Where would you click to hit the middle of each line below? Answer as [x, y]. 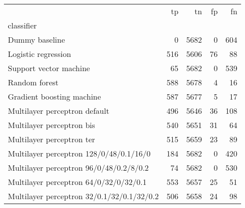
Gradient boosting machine [54, 96]
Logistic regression [40, 54]
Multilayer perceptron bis [52, 125]
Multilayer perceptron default [59, 111]
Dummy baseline [37, 39]
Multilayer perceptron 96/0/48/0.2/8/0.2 [78, 168]
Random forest [33, 82]
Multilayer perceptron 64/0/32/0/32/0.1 [77, 182]
